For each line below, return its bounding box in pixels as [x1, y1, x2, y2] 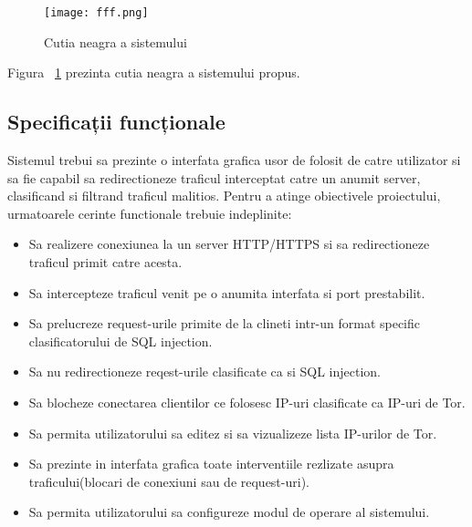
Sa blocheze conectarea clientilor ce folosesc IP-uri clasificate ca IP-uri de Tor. [28, 392, 466, 411]
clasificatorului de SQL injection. [28, 331, 213, 350]
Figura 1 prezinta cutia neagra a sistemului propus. [7, 63, 300, 82]
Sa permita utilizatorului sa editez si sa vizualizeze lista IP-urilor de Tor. [28, 423, 437, 442]
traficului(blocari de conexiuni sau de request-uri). [28, 471, 309, 491]
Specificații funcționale [7, 108, 226, 136]
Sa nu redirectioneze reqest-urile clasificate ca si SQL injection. [28, 362, 381, 381]
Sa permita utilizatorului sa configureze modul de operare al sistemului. [28, 502, 430, 522]
